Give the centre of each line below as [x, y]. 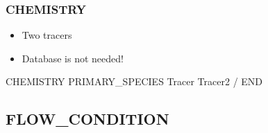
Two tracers [47, 35]
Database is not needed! [73, 58]
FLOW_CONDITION [87, 119]
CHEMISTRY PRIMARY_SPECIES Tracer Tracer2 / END [134, 81]
